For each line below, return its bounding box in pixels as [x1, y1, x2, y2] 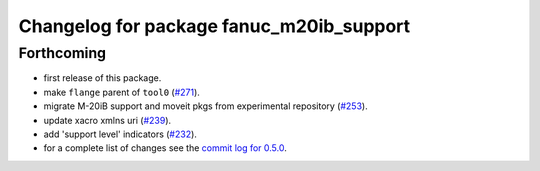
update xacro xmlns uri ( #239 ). [43, 114, 172, 126]
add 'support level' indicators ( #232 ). [43, 128, 197, 140]
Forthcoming [18, 44, 107, 62]
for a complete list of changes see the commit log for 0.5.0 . [43, 142, 287, 154]
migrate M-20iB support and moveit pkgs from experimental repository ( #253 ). [43, 100, 369, 112]
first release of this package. [43, 72, 162, 84]
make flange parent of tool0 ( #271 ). [43, 86, 200, 98]
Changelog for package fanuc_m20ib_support [18, 15, 411, 37]
